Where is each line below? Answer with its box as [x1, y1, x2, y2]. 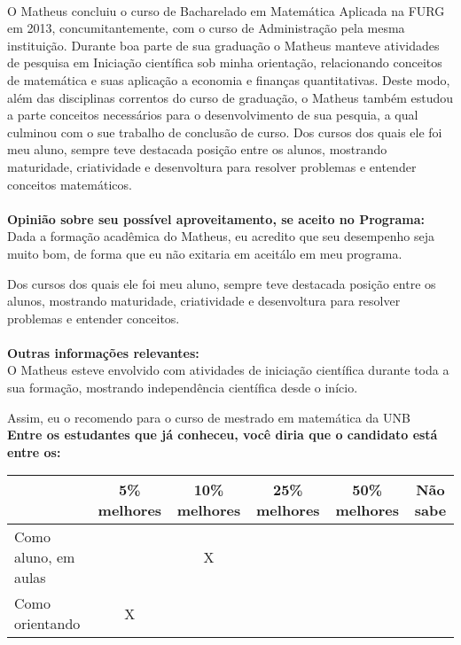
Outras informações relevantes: [7, 343, 199, 361]
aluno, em [14, 547, 75, 568]
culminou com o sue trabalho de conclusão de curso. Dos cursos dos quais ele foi [7, 122, 442, 141]
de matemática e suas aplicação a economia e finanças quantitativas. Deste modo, [7, 70, 450, 89]
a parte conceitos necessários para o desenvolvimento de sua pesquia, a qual [7, 105, 418, 124]
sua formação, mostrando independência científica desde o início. [7, 378, 358, 397]
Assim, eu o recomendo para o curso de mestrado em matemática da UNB [7, 408, 410, 426]
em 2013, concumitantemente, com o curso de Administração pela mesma [7, 19, 405, 37]
